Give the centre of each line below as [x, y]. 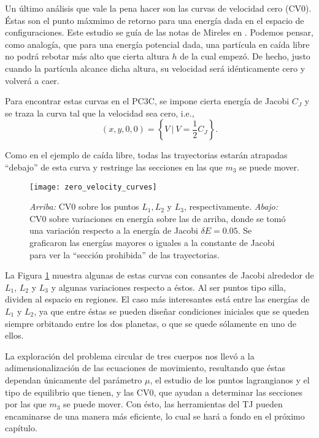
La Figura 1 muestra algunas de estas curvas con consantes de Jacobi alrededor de [159, 275]
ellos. [14, 335]
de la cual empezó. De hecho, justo [245, 56]
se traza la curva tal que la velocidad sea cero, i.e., [100, 113]
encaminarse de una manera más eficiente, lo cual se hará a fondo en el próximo [155, 416]
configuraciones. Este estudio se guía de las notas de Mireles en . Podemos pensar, [159, 32]
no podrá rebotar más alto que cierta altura [87, 56]
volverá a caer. [32, 80]
